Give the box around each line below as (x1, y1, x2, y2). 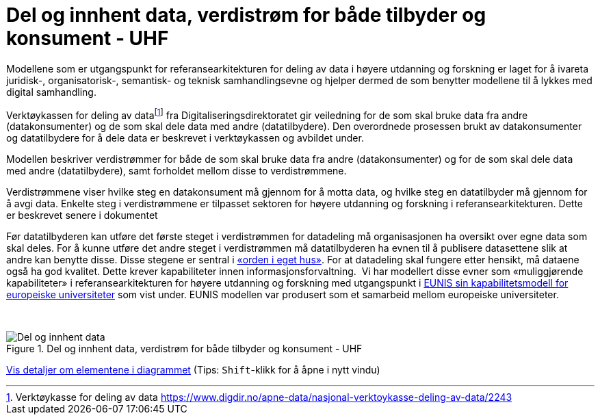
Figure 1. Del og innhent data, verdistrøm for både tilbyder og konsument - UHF (6, 343, 363, 355)
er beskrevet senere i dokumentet (6, 209, 158, 222)
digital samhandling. (6, 86, 96, 98)
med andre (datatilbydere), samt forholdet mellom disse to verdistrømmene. (6, 165, 347, 177)
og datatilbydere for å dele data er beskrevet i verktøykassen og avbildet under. (6, 132, 364, 144)
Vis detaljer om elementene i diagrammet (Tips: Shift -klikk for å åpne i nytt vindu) (6, 364, 380, 376)
